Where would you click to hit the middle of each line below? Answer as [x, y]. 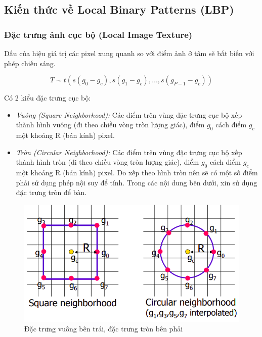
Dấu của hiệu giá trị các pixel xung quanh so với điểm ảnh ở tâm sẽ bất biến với [129, 53]
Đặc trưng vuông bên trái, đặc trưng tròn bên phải [104, 329]
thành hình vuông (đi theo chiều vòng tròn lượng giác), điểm [110, 125]
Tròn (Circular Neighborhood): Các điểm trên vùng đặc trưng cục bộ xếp [129, 152]
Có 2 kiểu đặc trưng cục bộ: [48, 98]
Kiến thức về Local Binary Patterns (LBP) [119, 9]
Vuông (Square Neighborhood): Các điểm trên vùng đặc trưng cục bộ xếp [129, 114]
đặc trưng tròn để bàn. [51, 192]
